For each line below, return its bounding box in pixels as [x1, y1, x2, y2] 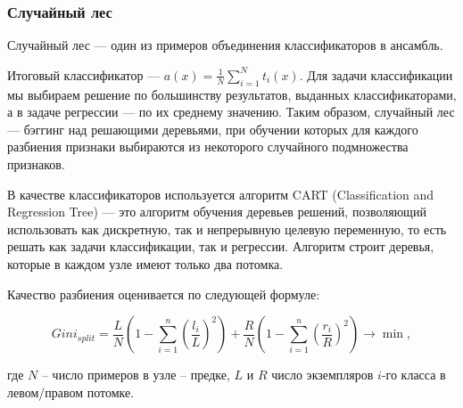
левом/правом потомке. [7, 382, 135, 401]
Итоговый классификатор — [7, 65, 161, 84]
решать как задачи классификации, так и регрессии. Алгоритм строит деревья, [7, 237, 434, 256]
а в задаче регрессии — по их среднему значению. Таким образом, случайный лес [7, 102, 455, 121]
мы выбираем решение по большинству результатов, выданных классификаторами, [7, 85, 457, 103]
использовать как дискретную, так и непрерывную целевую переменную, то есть [7, 219, 447, 238]
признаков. [7, 154, 65, 173]
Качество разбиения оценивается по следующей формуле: [7, 284, 320, 303]
